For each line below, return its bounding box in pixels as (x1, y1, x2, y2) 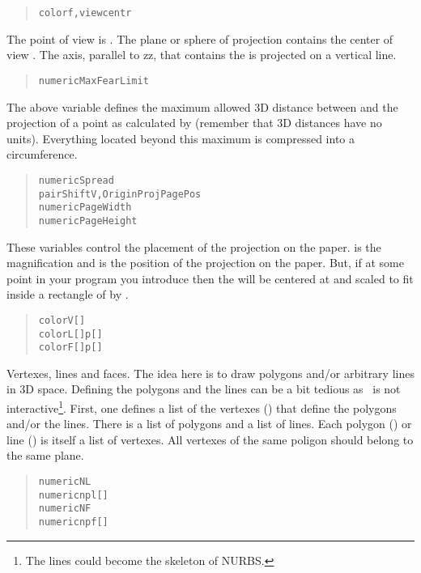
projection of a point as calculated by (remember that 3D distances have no (6, 114, 382, 131)
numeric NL (38, 476, 91, 488)
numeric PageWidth (38, 202, 132, 214)
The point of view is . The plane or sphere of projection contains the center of (6, 30, 393, 47)
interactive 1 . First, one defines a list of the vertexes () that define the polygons (6, 397, 397, 416)
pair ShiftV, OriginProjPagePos (38, 188, 202, 200)
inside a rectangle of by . (6, 286, 129, 303)
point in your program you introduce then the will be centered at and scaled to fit (6, 270, 414, 286)
